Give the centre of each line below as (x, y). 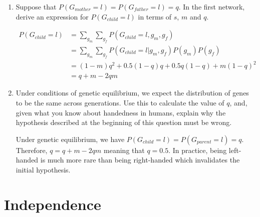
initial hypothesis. (43, 169)
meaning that (124, 150)
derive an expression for (52, 16)
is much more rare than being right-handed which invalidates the (140, 160)
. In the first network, (212, 6)
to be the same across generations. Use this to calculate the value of (120, 102)
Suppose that (36, 6)
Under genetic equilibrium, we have (70, 139)
